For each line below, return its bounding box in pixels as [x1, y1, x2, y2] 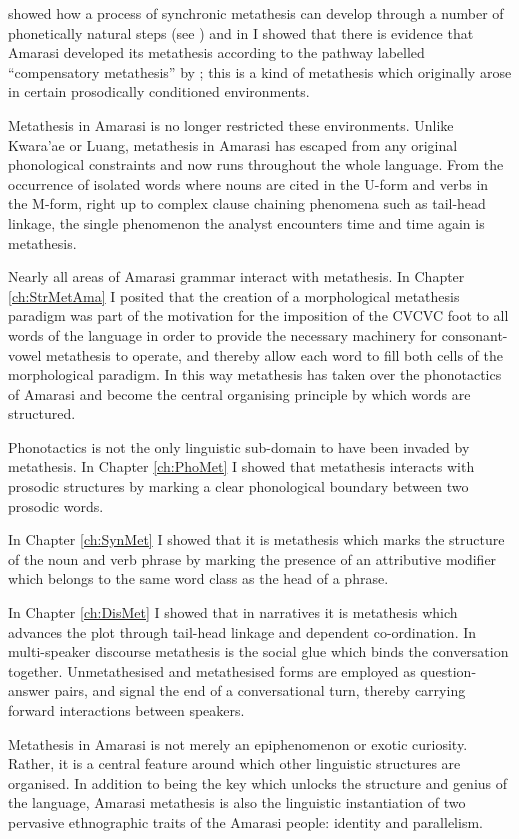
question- [420, 660, 477, 681]
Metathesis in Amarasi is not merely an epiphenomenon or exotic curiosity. [8, 733, 468, 754]
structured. [8, 403, 76, 424]
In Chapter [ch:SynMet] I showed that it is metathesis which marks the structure [8, 529, 505, 550]
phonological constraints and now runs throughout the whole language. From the [8, 154, 504, 175]
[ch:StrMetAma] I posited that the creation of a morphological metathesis [8, 285, 460, 306]
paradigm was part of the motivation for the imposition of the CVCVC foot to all [8, 305, 509, 326]
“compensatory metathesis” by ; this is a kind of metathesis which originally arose [8, 61, 512, 82]
